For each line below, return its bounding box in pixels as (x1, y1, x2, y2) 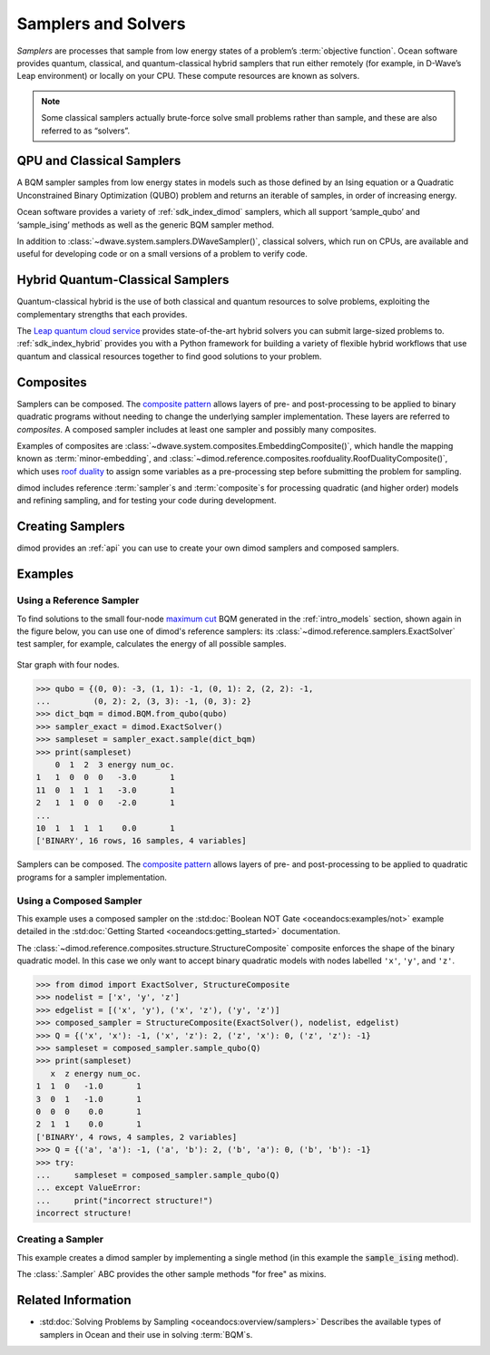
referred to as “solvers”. (41, 125, 131, 136)
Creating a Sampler (16, 1233, 104, 1246)
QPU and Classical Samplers (16, 153, 181, 169)
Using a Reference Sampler (16, 594, 140, 607)
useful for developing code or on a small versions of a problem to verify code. (16, 249, 308, 259)
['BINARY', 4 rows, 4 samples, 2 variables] (35, 1132, 238, 1142)
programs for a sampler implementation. (16, 872, 167, 882)
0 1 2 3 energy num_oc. (54, 760, 176, 770)
